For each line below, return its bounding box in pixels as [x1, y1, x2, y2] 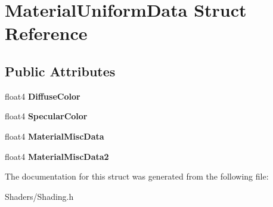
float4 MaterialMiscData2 [5, 150, 109, 162]
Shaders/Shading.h [5, 190, 74, 202]
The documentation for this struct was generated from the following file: [5, 170, 269, 183]
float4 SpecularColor [5, 110, 88, 122]
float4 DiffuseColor [5, 89, 80, 102]
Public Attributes [5, 61, 116, 80]
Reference [5, 21, 88, 45]
